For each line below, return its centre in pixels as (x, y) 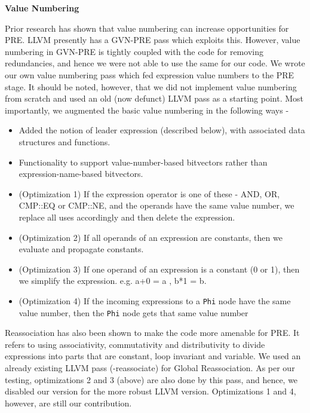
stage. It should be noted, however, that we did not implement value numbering (151, 86)
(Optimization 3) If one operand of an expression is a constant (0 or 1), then (159, 269)
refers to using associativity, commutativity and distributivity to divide (135, 344)
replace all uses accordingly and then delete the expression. (127, 217)
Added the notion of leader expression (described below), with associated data (162, 130)
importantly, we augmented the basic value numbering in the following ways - (147, 110)
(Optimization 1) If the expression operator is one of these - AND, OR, (149, 193)
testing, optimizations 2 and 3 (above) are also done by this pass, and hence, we (151, 379)
